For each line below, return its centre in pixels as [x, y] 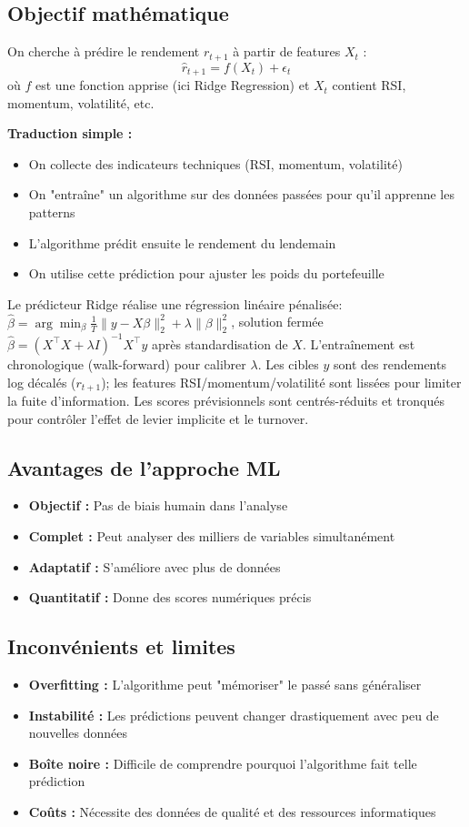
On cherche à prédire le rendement [104, 51]
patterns [52, 212]
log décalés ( [42, 382]
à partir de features [287, 51]
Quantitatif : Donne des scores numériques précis [170, 597]
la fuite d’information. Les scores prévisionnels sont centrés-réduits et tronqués [226, 401]
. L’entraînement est [359, 343]
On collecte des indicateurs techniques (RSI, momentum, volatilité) [215, 163]
